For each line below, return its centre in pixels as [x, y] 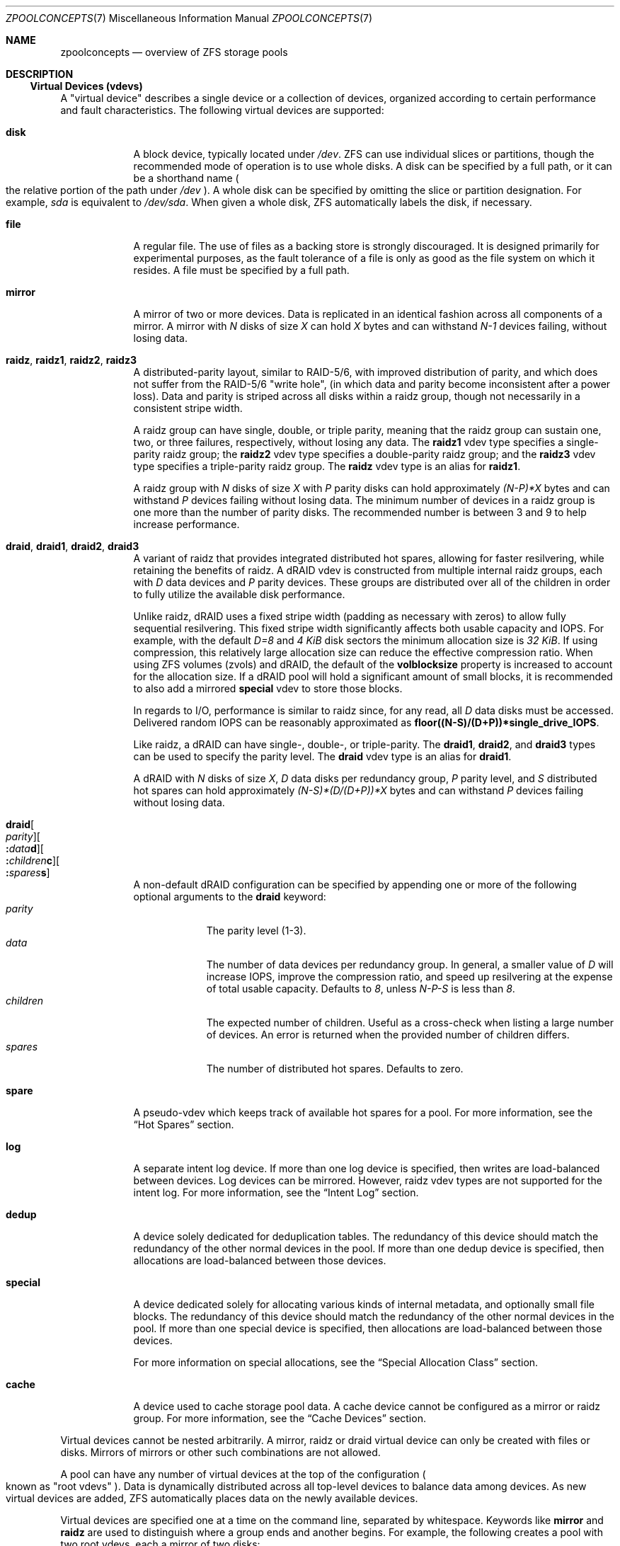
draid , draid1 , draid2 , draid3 [73, 546]
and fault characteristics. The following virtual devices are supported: [222, 110]
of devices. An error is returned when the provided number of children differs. [388, 1035]
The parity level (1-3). [256, 931]
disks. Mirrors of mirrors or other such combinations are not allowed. [220, 1452]
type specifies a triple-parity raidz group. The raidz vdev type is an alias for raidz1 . [327, 466]
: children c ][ [33, 860]
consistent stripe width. [188, 408]
